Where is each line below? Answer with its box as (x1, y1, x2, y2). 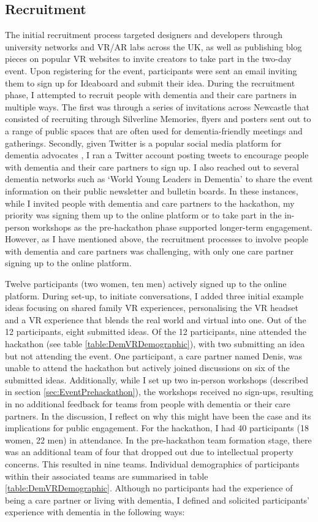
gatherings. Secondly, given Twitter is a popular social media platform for (5, 136, 282, 149)
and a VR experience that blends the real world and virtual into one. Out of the (5, 313, 306, 326)
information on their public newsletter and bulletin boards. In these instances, (5, 184, 298, 197)
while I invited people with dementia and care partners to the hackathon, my (5, 196, 295, 209)
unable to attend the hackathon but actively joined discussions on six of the (5, 361, 290, 374)
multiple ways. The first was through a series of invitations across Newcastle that (5, 100, 310, 113)
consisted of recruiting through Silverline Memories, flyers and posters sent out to (5, 112, 311, 125)
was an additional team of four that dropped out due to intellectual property (5, 445, 293, 458)
